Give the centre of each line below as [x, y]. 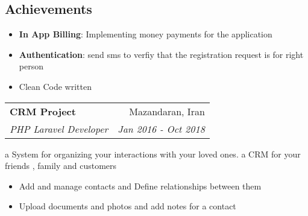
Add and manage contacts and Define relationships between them [140, 186]
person [31, 66]
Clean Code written [55, 86]
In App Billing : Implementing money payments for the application [146, 34]
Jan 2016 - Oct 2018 [161, 129]
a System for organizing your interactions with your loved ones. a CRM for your [153, 154]
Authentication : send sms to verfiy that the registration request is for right [161, 54]
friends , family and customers [61, 166]
